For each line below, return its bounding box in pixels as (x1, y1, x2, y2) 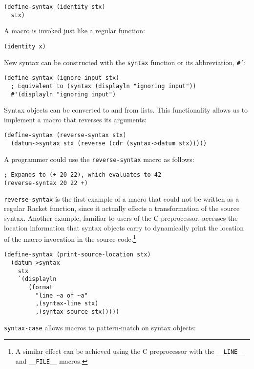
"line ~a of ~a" (35, 292, 88, 299)
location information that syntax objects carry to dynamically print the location (4, 222, 244, 232)
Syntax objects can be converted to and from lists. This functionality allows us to (4, 105, 248, 115)
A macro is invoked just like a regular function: (4, 25, 145, 36)
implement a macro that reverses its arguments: (4, 114, 147, 124)
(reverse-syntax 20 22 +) (4, 180, 88, 186)
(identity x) (4, 43, 46, 50)
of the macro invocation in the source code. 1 (4, 232, 136, 244)
